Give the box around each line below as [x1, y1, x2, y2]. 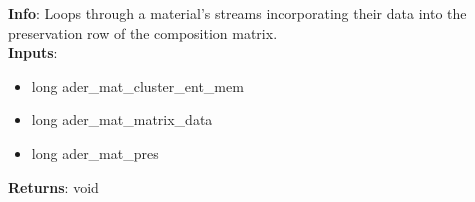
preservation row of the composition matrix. [8, 22, 278, 43]
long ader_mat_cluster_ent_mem [31, 75, 244, 96]
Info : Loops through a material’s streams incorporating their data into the [8, 3, 467, 23]
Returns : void [8, 176, 99, 197]
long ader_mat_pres [31, 142, 159, 163]
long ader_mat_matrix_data [31, 109, 213, 130]
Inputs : [8, 42, 58, 63]
